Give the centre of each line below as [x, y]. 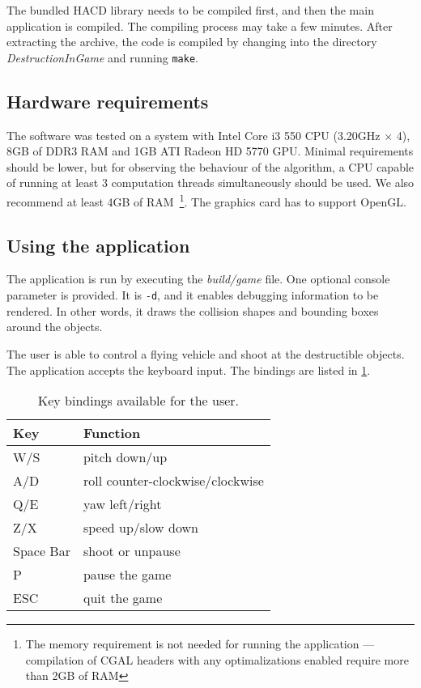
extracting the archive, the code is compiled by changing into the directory [192, 42]
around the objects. [55, 327]
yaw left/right [122, 504]
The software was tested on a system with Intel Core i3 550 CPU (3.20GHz [193, 135]
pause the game [127, 575]
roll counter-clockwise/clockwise [173, 481]
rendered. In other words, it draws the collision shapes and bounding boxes [193, 310]
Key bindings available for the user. [138, 401]
